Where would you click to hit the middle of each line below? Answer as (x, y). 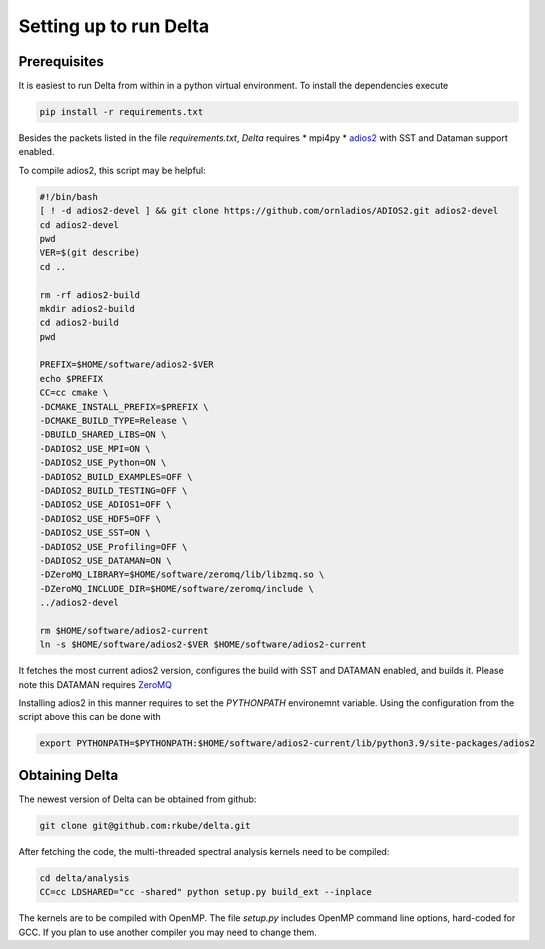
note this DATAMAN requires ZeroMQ (95, 684)
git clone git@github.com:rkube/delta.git (145, 825)
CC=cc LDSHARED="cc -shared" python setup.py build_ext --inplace (205, 892)
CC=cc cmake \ (74, 393)
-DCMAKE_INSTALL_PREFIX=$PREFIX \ (124, 406)
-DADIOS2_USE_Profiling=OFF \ (113, 546)
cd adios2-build (79, 323)
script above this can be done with (90, 717)
